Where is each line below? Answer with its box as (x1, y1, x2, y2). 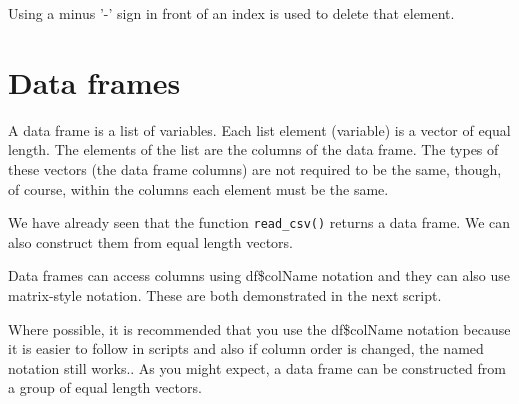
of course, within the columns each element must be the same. (8, 178, 389, 199)
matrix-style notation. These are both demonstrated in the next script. (8, 284, 442, 305)
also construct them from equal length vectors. (8, 231, 293, 252)
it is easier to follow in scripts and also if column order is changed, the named (8, 338, 484, 359)
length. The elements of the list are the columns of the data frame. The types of (8, 139, 499, 160)
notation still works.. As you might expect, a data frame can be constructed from (8, 357, 506, 378)
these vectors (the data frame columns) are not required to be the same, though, (8, 158, 502, 179)
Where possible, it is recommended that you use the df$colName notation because (8, 318, 511, 339)
